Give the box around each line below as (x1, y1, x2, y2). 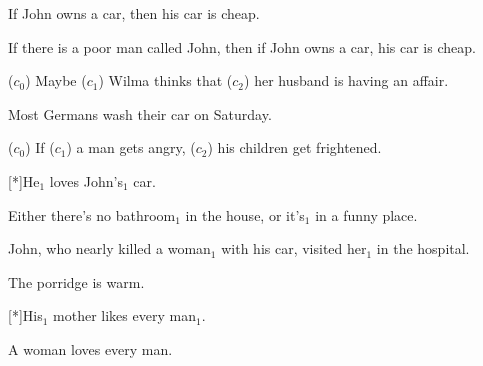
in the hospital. (376, 238, 470, 259)
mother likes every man (53, 305, 196, 326)
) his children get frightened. (207, 137, 382, 158)
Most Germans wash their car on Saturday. (8, 103, 272, 124)
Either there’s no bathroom (8, 204, 176, 225)
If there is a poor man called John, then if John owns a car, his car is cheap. (8, 36, 476, 57)
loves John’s (49, 170, 123, 191)
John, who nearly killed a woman (8, 238, 211, 259)
